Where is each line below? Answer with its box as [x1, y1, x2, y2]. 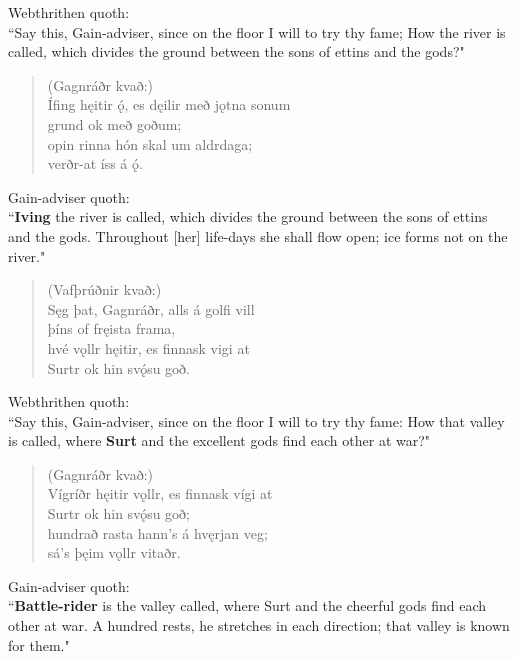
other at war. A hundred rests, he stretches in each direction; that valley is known [8, 615, 510, 636]
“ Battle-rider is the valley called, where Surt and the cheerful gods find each [8, 595, 487, 616]
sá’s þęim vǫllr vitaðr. [47, 542, 181, 563]
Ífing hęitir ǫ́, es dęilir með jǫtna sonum [47, 94, 291, 115]
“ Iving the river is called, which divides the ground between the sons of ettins [8, 206, 488, 227]
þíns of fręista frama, [47, 318, 176, 339]
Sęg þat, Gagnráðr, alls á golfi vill [47, 298, 255, 319]
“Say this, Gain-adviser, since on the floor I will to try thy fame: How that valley [8, 410, 505, 431]
